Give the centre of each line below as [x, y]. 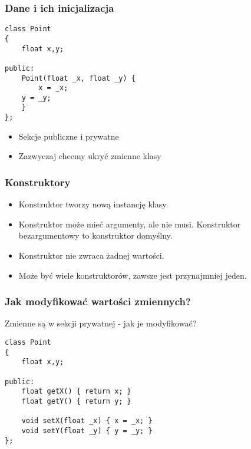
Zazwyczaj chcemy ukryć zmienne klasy [90, 156]
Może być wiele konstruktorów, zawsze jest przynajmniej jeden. [133, 275]
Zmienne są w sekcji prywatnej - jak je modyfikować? [101, 323]
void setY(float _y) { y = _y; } [87, 430]
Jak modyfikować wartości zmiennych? [98, 301]
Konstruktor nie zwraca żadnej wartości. [91, 255]
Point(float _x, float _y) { [78, 78]
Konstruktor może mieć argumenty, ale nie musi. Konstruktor [130, 224]
